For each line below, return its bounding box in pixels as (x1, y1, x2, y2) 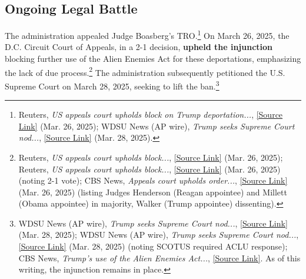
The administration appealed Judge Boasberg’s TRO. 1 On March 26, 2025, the (5, 28, 290, 41)
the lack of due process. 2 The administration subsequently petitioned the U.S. (5, 64, 285, 78)
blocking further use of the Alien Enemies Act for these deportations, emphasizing (5, 52, 301, 65)
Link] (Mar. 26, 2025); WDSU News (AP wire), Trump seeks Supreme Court (18, 119, 295, 132)
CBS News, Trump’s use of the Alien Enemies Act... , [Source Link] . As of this (18, 251, 301, 264)
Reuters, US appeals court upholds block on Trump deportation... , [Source (18, 108, 283, 121)
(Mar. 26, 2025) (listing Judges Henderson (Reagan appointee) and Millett (18, 185, 287, 198)
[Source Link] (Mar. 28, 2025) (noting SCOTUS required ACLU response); (18, 240, 288, 253)
